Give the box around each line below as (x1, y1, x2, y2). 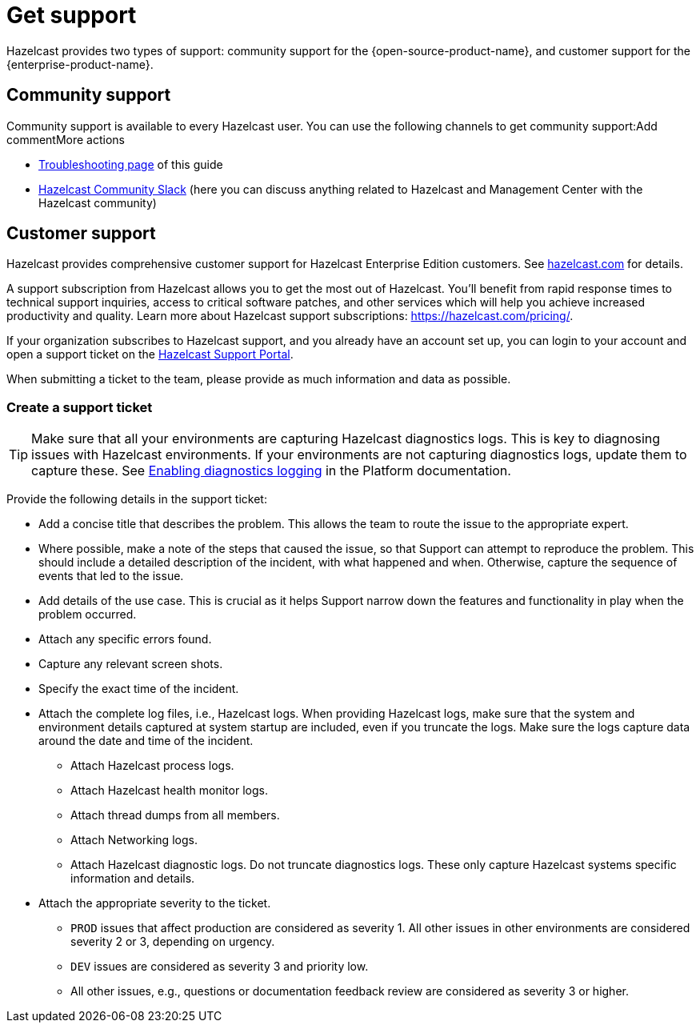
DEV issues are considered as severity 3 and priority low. (70, 959, 369, 974)
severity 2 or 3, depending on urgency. (70, 935, 275, 949)
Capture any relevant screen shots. (38, 657, 223, 671)
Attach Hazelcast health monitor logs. (70, 783, 268, 798)
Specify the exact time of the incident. (38, 682, 239, 696)
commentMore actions (6, 132, 125, 146)
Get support (6, 2, 137, 29)
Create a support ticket (6, 398, 153, 415)
